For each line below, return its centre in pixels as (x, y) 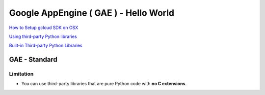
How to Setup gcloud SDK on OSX (44, 28)
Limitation (21, 74)
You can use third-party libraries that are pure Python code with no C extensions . (104, 84)
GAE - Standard (33, 60)
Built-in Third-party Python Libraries (46, 46)
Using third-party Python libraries (43, 36)
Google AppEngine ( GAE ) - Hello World (92, 13)
